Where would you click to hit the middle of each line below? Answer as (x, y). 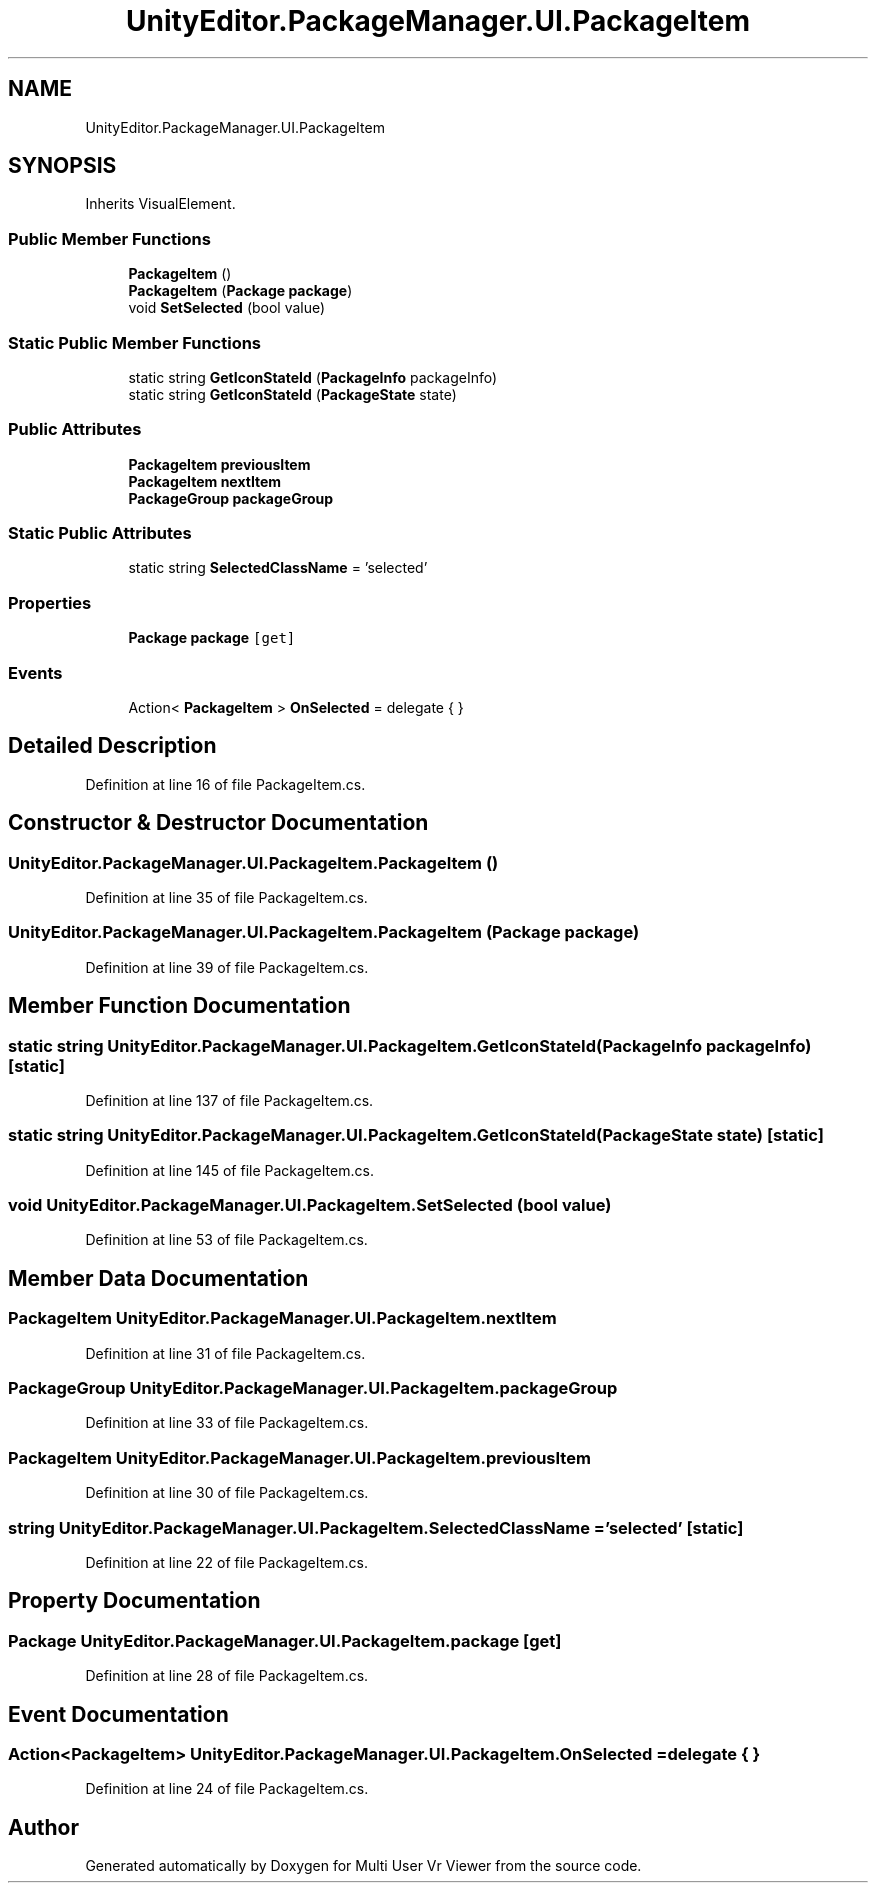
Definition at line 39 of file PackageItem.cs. (227, 967)
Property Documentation (134, 1601)
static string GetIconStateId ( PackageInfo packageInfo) (313, 377)
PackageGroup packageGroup (231, 498)
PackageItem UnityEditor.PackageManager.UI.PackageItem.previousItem (299, 1457)
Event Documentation (118, 1714)
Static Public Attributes (100, 533)
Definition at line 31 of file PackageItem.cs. (225, 1353)
